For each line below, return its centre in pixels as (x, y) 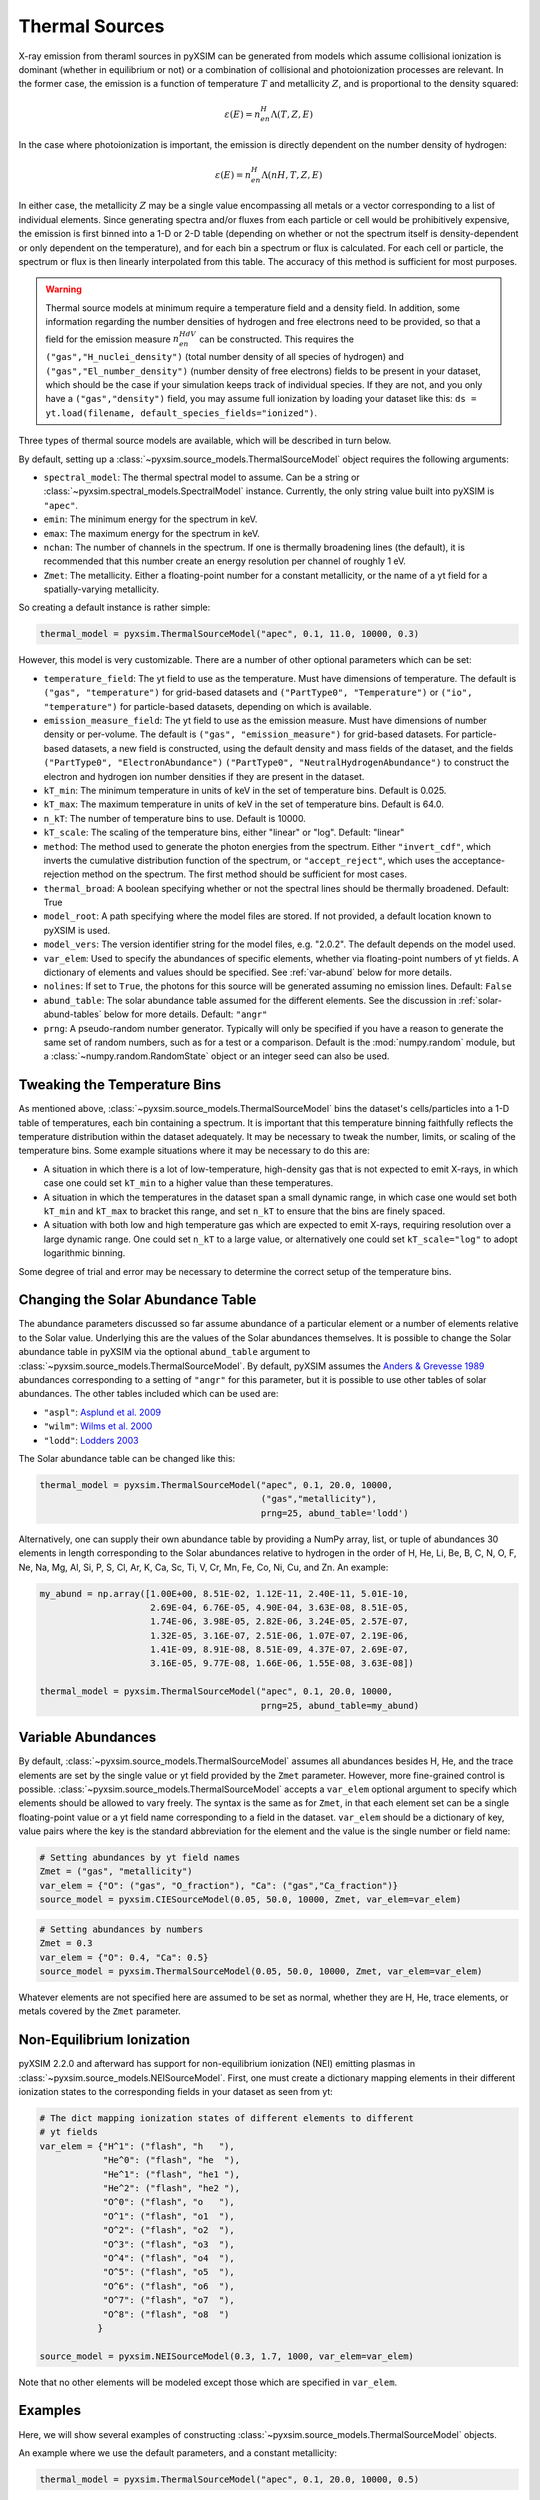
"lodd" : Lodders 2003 (91, 1440)
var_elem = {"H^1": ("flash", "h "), (137, 2146)
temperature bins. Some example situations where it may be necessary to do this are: (194, 1151)
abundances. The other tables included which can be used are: (148, 1394)
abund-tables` (72, 1014)
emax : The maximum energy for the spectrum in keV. (151, 533)
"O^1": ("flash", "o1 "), (168, 2216)
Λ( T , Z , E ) (292, 114)
